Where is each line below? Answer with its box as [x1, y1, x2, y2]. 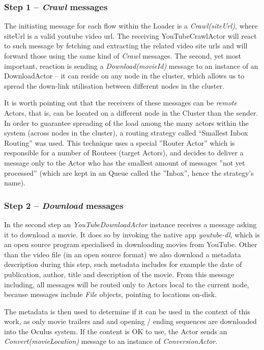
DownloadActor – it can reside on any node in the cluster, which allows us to [4, 70, 245, 81]
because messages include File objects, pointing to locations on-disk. [4, 289, 217, 300]
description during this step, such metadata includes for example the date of [4, 259, 242, 270]
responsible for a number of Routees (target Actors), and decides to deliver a [4, 147, 244, 158]
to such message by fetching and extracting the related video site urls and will [4, 40, 248, 51]
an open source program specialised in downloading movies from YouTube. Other [4, 239, 257, 250]
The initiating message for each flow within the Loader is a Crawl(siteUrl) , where [4, 20, 258, 31]
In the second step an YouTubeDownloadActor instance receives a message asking [4, 219, 257, 229]
